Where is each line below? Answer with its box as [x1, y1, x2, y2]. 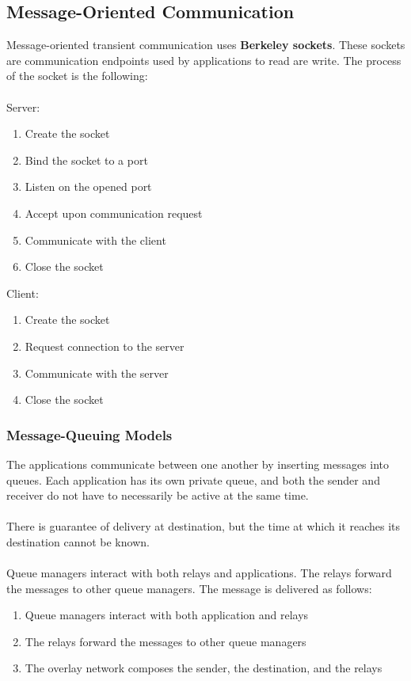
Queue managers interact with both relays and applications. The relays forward [6, 565, 392, 581]
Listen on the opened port [25, 178, 152, 195]
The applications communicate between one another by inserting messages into [6, 455, 390, 472]
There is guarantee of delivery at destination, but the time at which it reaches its [6, 518, 401, 535]
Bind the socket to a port [25, 151, 148, 168]
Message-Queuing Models [6, 424, 173, 444]
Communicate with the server [25, 364, 169, 381]
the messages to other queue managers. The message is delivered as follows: [6, 580, 372, 596]
